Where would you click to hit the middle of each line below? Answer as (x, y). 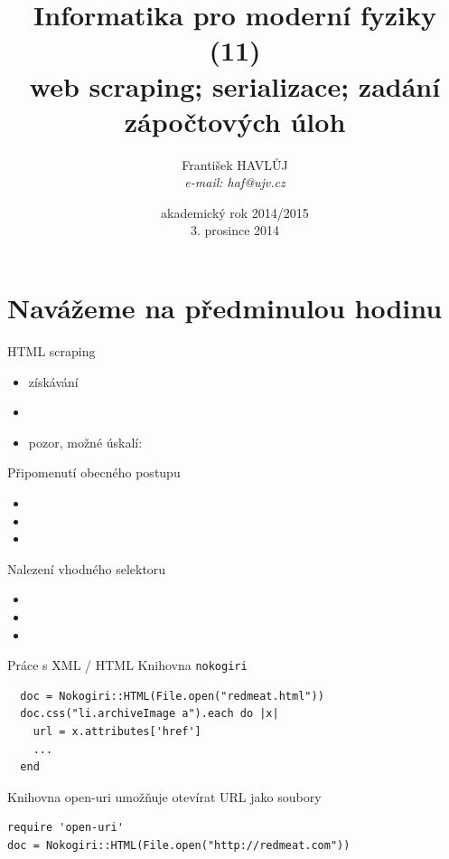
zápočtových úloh (235, 121)
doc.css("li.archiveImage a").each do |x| (150, 714)
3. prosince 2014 (235, 230)
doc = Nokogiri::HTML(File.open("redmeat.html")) (172, 696)
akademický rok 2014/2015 (235, 212)
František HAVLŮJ (235, 164)
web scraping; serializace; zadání (235, 85)
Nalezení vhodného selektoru (87, 568)
